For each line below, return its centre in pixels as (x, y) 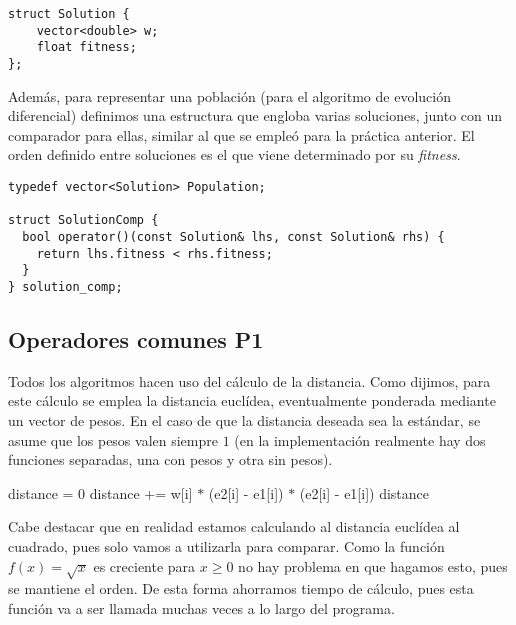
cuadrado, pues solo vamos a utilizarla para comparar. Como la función (226, 545)
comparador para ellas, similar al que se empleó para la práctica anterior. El (241, 134)
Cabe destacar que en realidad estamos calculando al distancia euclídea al (234, 526)
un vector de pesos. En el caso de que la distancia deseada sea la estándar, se (244, 419)
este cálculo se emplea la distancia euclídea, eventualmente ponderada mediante (252, 400)
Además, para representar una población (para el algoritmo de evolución (229, 95)
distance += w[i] (141, 492)
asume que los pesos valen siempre (113, 439)
